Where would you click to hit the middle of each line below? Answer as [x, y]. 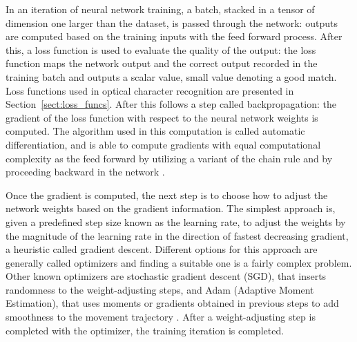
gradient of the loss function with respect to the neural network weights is [162, 117]
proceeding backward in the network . [85, 172]
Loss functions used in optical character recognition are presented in [150, 90]
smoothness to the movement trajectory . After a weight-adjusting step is [161, 317]
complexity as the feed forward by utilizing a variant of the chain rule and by [169, 158]
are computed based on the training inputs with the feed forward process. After [174, 36]
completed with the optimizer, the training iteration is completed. [145, 330]
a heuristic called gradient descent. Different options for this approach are [162, 249]
